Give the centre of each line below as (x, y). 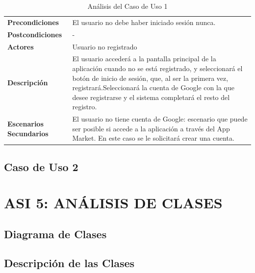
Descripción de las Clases (69, 262)
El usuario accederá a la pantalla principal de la (144, 59)
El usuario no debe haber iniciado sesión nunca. (144, 22)
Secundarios (28, 133)
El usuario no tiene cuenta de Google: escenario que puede (160, 119)
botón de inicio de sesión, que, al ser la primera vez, (150, 78)
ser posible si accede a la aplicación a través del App (151, 128)
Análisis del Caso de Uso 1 (127, 6)
